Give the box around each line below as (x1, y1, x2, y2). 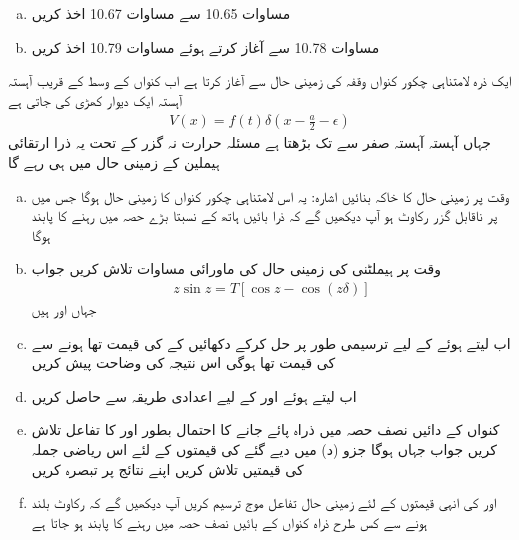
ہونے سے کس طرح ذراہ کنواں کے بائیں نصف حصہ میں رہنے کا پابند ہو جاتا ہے (31, 511, 428, 532)
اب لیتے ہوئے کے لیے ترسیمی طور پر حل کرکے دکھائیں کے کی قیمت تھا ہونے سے (31, 332, 511, 353)
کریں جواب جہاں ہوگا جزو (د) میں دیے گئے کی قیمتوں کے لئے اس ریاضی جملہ (31, 438, 497, 459)
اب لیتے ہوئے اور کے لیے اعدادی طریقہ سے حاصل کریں (31, 385, 357, 406)
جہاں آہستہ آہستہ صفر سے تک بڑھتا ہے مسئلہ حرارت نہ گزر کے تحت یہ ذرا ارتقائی (8, 132, 491, 153)
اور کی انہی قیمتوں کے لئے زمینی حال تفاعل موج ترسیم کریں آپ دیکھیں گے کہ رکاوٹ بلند (31, 492, 497, 513)
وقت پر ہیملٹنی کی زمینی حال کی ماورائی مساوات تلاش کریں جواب (31, 258, 442, 279)
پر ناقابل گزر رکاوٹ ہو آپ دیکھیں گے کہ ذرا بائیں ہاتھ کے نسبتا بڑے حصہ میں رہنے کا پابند (31, 205, 498, 226)
